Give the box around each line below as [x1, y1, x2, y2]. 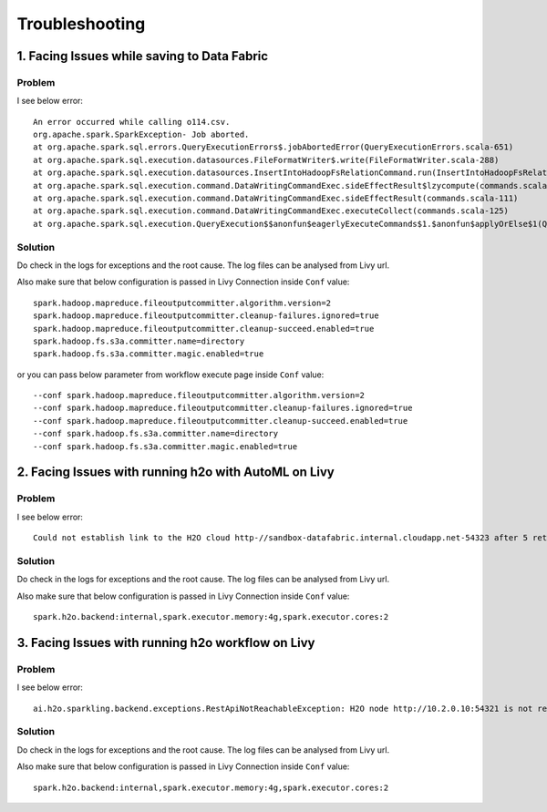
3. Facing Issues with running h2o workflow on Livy [16, 634, 315, 651]
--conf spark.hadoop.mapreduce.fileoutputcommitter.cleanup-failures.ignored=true [33, 403, 413, 414]
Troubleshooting [16, 14, 146, 34]
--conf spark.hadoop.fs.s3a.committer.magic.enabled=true [33, 441, 298, 451]
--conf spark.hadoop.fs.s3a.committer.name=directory [33, 428, 278, 439]
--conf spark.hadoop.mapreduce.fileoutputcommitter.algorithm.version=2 [33, 390, 365, 401]
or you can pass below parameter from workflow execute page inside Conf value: [16, 369, 325, 380]
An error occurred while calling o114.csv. [33, 117, 231, 127]
